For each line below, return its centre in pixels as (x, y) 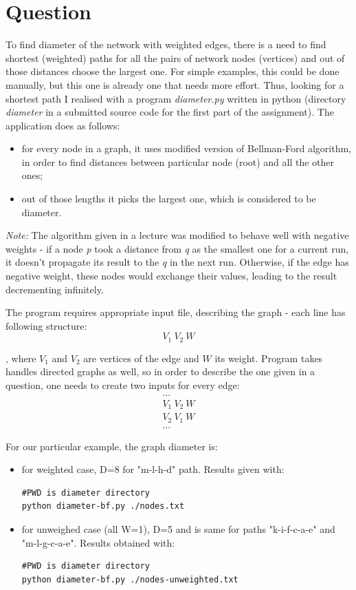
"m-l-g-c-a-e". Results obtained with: (98, 542)
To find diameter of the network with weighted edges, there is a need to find (166, 44)
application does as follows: (63, 125)
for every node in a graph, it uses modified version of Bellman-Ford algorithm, (187, 148)
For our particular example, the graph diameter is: (112, 446)
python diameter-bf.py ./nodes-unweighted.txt (130, 579)
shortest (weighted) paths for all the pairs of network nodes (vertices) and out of (175, 57)
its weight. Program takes (269, 358)
